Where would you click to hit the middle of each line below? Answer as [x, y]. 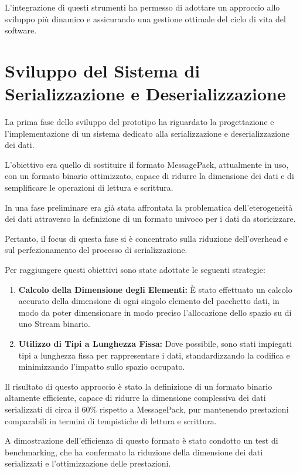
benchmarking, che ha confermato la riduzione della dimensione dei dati [134, 452]
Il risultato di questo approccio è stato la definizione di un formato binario [139, 386]
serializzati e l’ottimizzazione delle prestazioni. [88, 463]
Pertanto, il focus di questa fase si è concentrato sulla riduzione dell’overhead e [146, 238]
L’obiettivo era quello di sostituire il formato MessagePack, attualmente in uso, [147, 164]
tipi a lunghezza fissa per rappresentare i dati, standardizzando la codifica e [154, 355]
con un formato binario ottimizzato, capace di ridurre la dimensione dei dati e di [149, 176]
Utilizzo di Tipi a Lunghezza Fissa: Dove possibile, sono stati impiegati [155, 343]
